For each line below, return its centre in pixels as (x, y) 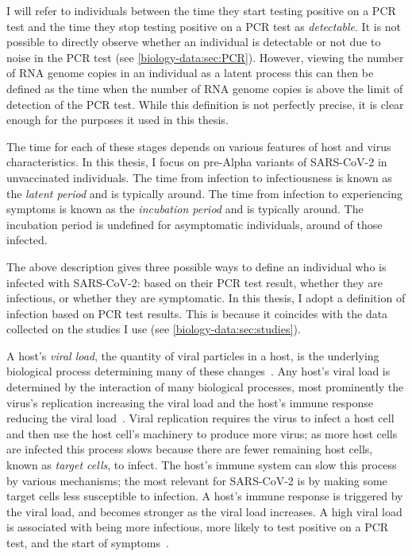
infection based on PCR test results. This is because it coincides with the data (197, 313)
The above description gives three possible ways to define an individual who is (196, 266)
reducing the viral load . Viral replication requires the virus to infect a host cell (200, 418)
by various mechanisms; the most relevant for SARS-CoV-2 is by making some (197, 480)
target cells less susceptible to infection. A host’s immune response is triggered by (205, 496)
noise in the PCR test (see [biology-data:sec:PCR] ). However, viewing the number (205, 57)
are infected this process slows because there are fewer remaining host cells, (190, 449)
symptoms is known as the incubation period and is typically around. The (185, 209)
